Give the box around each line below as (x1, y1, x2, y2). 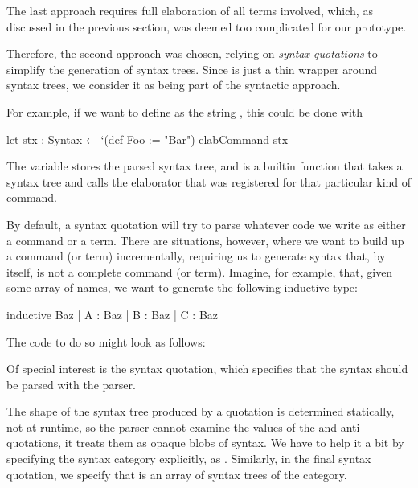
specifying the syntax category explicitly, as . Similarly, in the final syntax (6, 450, 371, 467)
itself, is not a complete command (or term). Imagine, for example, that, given (6, 263, 393, 280)
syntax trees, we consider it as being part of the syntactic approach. (6, 76, 341, 93)
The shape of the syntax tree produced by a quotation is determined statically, (6, 403, 395, 420)
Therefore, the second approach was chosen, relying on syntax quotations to (6, 45, 378, 62)
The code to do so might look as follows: (6, 333, 206, 350)
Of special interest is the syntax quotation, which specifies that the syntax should (6, 360, 408, 377)
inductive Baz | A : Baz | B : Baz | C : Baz (6, 306, 219, 322)
